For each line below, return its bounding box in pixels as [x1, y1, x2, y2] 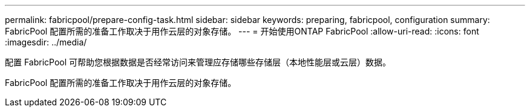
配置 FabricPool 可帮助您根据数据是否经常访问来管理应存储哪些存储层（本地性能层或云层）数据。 [5, 57, 391, 67]
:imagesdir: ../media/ [5, 37, 87, 47]
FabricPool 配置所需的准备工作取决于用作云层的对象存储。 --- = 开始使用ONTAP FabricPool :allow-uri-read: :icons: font [5, 26, 479, 36]
